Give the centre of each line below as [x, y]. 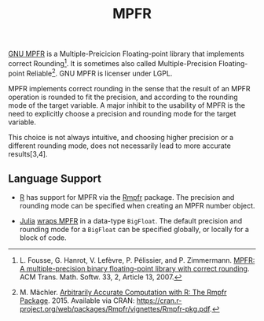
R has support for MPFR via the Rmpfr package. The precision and [127, 197]
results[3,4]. [28, 153]
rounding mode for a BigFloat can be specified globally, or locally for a [134, 230]
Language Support [55, 178]
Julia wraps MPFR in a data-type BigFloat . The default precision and [131, 221]
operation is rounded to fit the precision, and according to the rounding [123, 97]
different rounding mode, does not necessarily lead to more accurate [120, 146]
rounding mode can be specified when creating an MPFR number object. [137, 206]
